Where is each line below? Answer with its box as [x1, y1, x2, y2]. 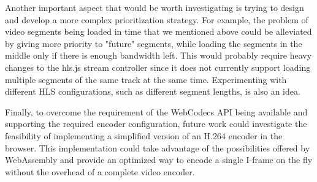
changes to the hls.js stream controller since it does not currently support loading [5, 60, 311, 73]
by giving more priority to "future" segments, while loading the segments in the [5, 37, 302, 49]
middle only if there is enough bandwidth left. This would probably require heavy [5, 49, 312, 62]
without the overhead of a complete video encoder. [5, 165, 195, 178]
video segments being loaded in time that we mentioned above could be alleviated [5, 25, 312, 38]
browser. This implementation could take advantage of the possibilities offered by [5, 141, 310, 154]
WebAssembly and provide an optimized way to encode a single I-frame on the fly [5, 153, 313, 166]
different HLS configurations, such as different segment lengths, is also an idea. [5, 85, 300, 98]
